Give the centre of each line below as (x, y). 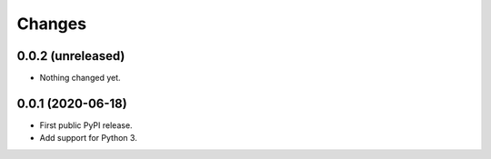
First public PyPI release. (86, 125)
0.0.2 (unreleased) (71, 56)
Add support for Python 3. (89, 138)
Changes (51, 24)
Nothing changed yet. (80, 78)
